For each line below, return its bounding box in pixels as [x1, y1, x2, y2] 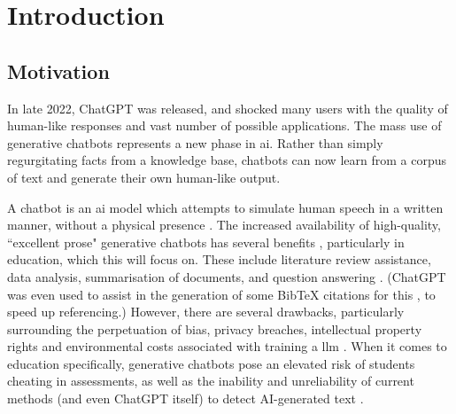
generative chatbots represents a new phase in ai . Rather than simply [7, 133, 383, 152]
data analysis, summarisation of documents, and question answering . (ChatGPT [7, 267, 446, 285]
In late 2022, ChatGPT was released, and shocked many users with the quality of [7, 98, 448, 117]
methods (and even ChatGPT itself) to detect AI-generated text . [7, 389, 364, 408]
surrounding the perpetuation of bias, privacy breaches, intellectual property [7, 319, 422, 338]
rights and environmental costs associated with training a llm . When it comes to [7, 337, 447, 355]
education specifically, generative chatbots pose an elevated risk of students [7, 354, 415, 372]
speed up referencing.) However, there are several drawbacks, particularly [7, 302, 405, 321]
